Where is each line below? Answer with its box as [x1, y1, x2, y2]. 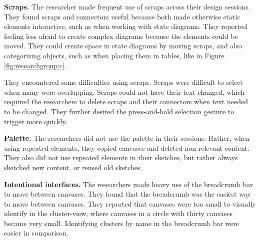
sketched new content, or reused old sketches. [4, 162, 142, 172]
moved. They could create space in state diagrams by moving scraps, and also [4, 40, 242, 51]
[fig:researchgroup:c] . [4, 60, 67, 70]
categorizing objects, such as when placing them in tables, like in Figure [4, 50, 224, 60]
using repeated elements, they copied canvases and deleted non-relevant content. [4, 142, 249, 153]
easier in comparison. [4, 228, 68, 238]
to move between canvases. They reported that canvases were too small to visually [4, 198, 256, 209]
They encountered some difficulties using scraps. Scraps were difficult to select [4, 77, 243, 87]
